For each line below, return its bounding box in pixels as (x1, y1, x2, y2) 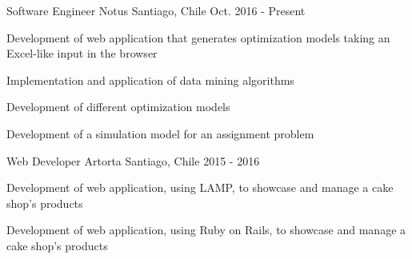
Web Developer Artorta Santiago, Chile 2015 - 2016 (6, 152, 260, 169)
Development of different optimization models (6, 98, 230, 115)
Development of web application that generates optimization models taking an (6, 29, 390, 46)
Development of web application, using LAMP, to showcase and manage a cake (6, 179, 394, 196)
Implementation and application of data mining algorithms (6, 71, 294, 88)
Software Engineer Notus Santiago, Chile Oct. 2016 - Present (6, 2, 306, 18)
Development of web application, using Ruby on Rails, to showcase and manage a (6, 221, 406, 238)
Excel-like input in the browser (6, 45, 158, 62)
